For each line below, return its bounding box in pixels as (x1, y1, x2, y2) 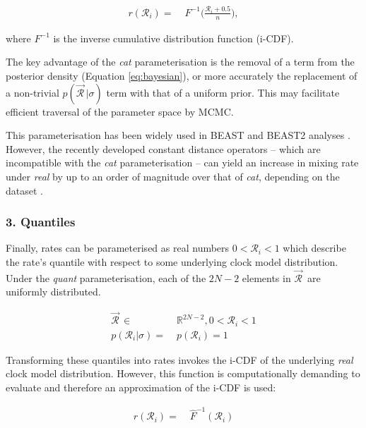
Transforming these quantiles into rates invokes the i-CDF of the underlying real (6, 352, 353, 367)
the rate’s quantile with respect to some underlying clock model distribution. (6, 254, 338, 269)
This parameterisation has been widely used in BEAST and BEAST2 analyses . (6, 128, 350, 142)
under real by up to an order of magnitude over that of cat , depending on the (6, 169, 340, 183)
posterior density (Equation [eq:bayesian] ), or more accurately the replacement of (6, 68, 358, 82)
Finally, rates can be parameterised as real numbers (6, 240, 230, 255)
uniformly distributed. (6, 284, 101, 299)
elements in (242, 270, 291, 285)
